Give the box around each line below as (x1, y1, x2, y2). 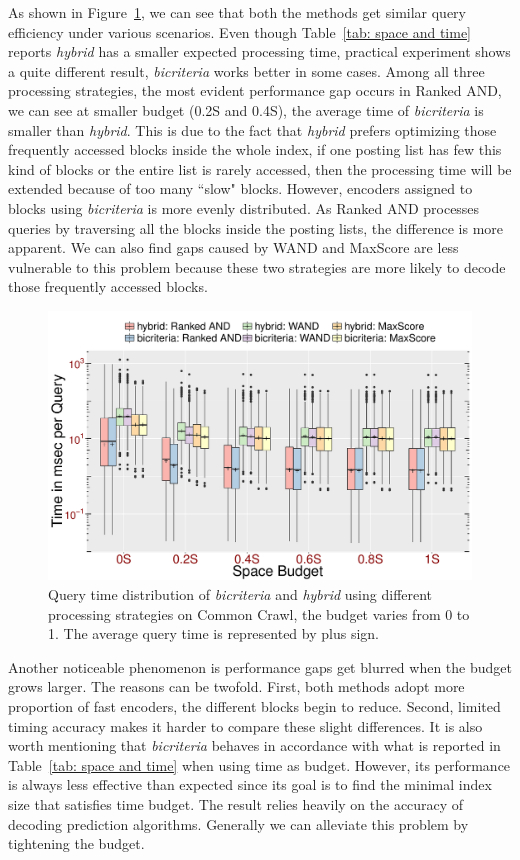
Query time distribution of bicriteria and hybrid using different (48, 584, 433, 605)
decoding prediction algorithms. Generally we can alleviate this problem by (8, 813, 469, 834)
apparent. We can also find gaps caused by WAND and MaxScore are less (8, 237, 459, 258)
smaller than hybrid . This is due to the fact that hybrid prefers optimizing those (8, 119, 497, 140)
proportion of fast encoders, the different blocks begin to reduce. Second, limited (8, 696, 501, 717)
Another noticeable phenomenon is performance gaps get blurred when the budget (8, 656, 512, 677)
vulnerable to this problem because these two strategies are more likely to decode (8, 256, 506, 277)
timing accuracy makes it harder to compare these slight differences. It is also (8, 715, 483, 736)
